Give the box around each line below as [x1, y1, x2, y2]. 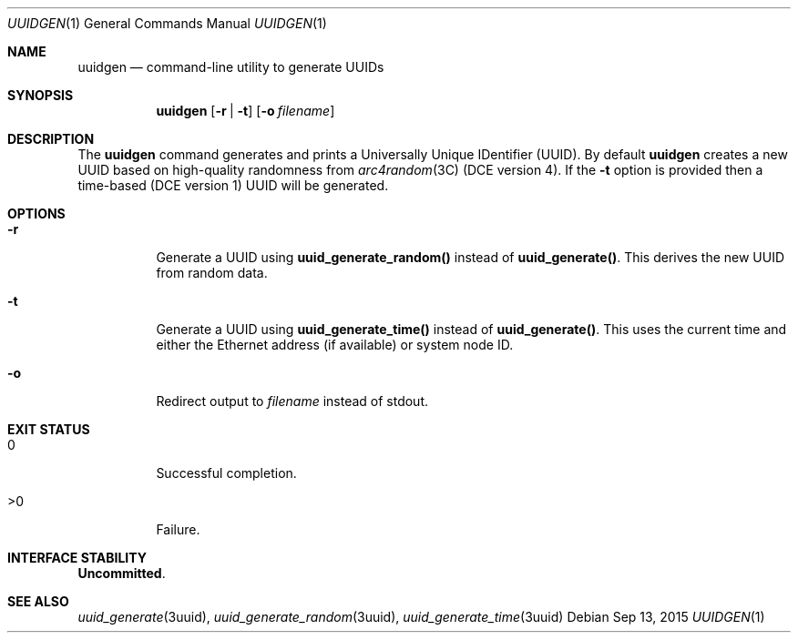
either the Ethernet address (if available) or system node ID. [156, 337, 514, 352]
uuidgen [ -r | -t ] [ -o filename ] [156, 103, 335, 118]
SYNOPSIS [7, 87, 74, 103]
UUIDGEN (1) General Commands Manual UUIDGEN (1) [7, 15, 327, 31]
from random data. [156, 265, 268, 280]
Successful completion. [156, 465, 297, 481]
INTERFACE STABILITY [7, 550, 147, 565]
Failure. [156, 522, 200, 537]
